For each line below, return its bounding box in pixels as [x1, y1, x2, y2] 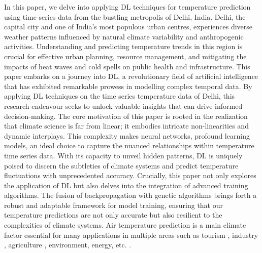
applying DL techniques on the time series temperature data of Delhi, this [4, 91, 235, 101]
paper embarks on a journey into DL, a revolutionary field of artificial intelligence [4, 71, 258, 81]
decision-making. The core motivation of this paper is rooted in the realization [4, 110, 248, 121]
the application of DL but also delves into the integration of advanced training [4, 180, 248, 190]
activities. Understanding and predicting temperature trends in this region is [4, 41, 243, 52]
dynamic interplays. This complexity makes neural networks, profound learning [4, 130, 250, 141]
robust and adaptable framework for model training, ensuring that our [4, 199, 223, 210]
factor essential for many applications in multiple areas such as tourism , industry [4, 229, 258, 240]
